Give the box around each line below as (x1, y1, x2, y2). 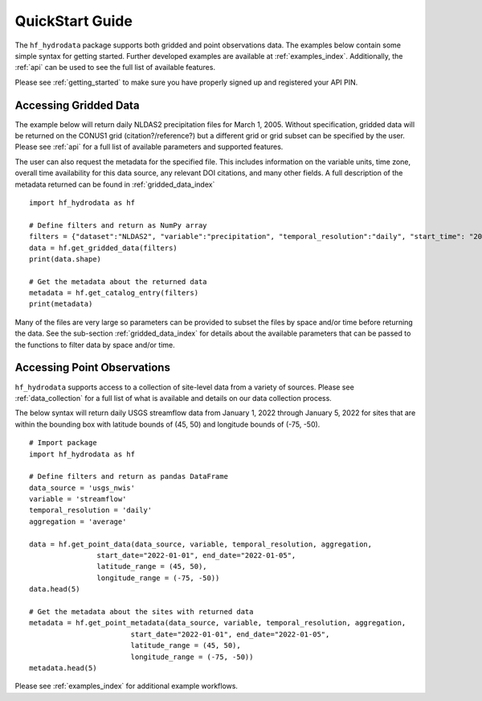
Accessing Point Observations (14, 361, 170, 374)
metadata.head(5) (29, 663, 97, 672)
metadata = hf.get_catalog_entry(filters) (29, 288, 199, 298)
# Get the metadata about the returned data (29, 277, 208, 286)
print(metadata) (29, 299, 93, 309)
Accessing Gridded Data (14, 98, 140, 112)
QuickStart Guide (14, 12, 133, 30)
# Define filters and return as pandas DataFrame (29, 472, 229, 481)
